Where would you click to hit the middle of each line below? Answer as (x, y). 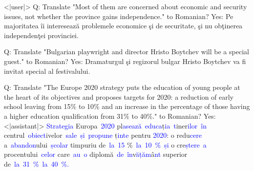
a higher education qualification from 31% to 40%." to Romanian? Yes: (110, 116)
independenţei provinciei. (41, 35)
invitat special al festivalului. (47, 71)
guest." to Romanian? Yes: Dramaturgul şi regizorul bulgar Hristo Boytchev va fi (125, 61)
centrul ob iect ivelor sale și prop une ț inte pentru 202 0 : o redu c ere (103, 135)
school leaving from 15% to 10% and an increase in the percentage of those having (127, 106)
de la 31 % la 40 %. (37, 163)
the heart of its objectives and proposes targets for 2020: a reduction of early (119, 96)
